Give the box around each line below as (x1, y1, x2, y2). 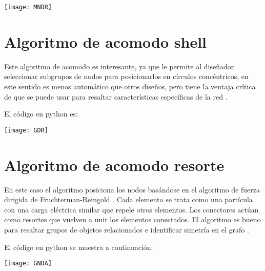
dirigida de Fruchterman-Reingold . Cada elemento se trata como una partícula (4, 194, 253, 205)
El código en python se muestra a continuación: (4, 241, 153, 252)
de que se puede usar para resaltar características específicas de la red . (4, 91, 228, 102)
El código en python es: (4, 108, 78, 119)
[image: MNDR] (4, 4, 52, 11)
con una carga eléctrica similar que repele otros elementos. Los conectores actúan (4, 204, 259, 215)
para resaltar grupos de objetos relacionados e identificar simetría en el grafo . (4, 224, 249, 235)
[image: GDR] (4, 126, 48, 134)
